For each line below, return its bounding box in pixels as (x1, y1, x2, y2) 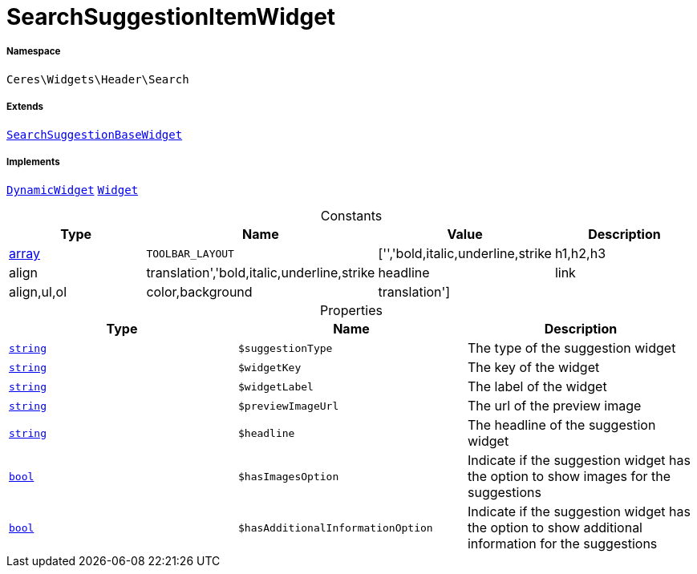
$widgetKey (237, 361, 302, 374)
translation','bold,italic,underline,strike (146, 265, 375, 281)
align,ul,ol (9, 284, 67, 301)
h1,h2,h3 (554, 245, 606, 262)
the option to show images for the (467, 468, 671, 485)
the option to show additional (467, 519, 642, 536)
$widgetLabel (237, 380, 314, 393)
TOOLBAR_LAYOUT (146, 247, 234, 260)
